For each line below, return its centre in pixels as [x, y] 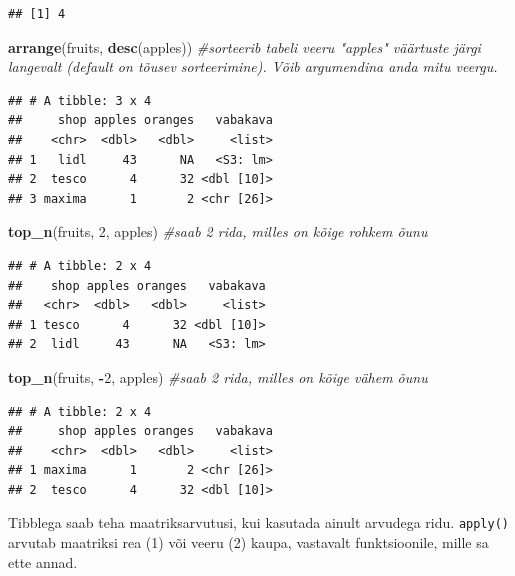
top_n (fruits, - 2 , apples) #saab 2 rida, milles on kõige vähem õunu [218, 376]
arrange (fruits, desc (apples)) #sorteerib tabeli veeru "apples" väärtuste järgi [244, 46]
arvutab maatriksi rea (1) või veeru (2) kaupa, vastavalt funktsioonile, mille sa [248, 542]
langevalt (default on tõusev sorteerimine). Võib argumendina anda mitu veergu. [253, 66]
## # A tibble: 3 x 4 [80, 100]
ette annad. [43, 561]
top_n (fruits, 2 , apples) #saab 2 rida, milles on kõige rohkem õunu [218, 231]
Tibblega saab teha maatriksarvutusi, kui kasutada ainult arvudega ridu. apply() [258, 522]
